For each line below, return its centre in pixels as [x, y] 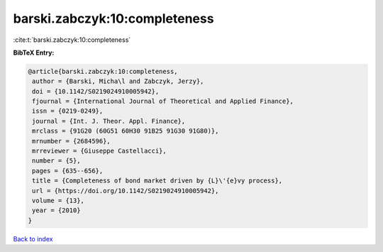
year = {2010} [56, 210]
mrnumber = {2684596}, [72, 141]
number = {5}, [56, 161]
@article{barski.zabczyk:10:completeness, [103, 71]
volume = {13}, [59, 201]
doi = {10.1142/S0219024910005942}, [96, 91]
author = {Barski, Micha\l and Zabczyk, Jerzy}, [118, 81]
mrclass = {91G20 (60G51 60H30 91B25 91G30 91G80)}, [126, 131]
